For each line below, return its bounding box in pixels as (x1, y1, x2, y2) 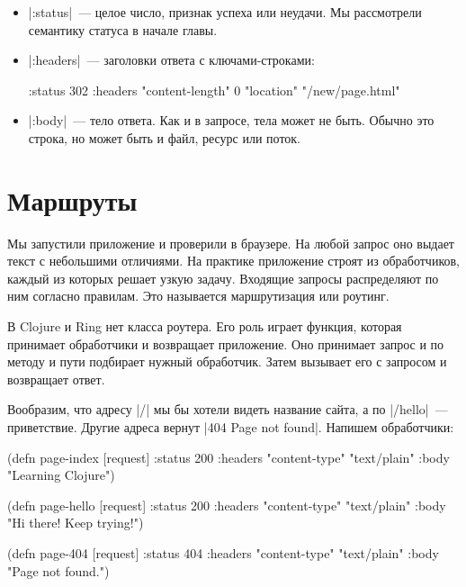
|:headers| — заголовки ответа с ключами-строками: (28, 50, 315, 69)
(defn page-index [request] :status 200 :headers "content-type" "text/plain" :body (7, 447, 450, 466)
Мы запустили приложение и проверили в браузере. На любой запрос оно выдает (7, 233, 454, 252)
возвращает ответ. (7, 369, 105, 388)
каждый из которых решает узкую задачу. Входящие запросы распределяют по (7, 268, 439, 287)
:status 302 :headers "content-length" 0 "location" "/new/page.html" (28, 80, 400, 99)
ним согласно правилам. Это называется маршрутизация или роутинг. (7, 286, 390, 305)
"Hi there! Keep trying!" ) (7, 513, 144, 532)
